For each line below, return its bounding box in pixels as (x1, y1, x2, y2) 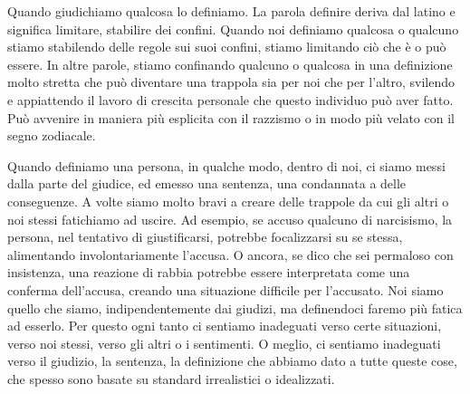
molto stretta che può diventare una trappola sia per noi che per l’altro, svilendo (7, 72, 455, 91)
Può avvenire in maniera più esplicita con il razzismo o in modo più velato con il (7, 108, 455, 127)
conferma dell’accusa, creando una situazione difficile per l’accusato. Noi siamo (7, 280, 444, 299)
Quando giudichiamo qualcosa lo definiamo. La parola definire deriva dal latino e (7, 2, 456, 20)
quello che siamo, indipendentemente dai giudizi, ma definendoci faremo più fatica (7, 298, 463, 317)
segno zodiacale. (7, 126, 96, 145)
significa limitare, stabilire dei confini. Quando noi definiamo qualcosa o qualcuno (7, 19, 459, 38)
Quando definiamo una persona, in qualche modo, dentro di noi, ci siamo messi (7, 156, 446, 175)
